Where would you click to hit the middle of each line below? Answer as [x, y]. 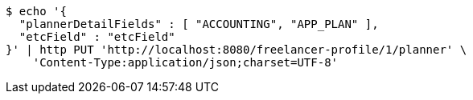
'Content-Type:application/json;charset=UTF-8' [185, 62]
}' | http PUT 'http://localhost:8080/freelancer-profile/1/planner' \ [236, 50]
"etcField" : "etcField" [97, 37]
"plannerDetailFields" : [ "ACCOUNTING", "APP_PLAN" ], [199, 24]
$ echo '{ [36, 11]
